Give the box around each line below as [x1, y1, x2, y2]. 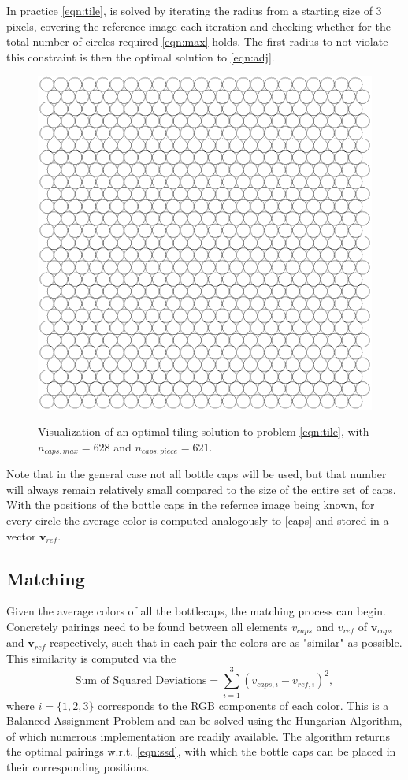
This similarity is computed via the [6, 649, 176, 666]
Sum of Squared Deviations [75, 675, 207, 687]
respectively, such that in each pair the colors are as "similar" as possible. [49, 634, 402, 651]
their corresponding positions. [6, 759, 150, 775]
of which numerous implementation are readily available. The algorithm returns [6, 727, 390, 744]
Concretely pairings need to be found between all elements [6, 618, 288, 634]
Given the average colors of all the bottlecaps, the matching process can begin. [6, 603, 386, 619]
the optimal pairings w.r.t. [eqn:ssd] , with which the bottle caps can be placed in [6, 743, 396, 760]
